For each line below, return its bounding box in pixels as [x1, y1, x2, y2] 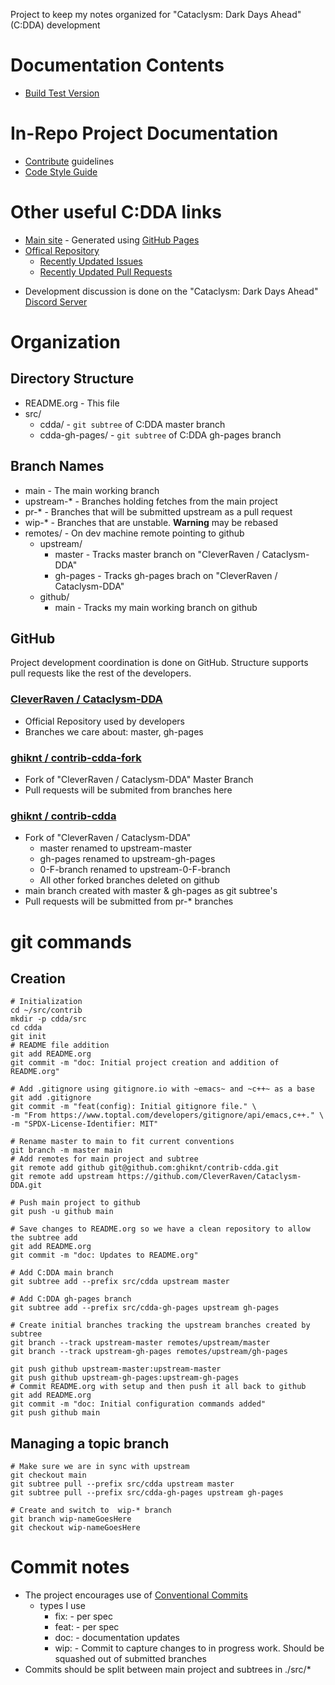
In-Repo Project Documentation [10, 122, 279, 145]
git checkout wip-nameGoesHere [10, 1523, 141, 1533]
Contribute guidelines [24, 155, 115, 167]
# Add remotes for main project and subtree [10, 1154, 199, 1164]
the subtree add [10, 1233, 78, 1243]
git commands [10, 930, 132, 953]
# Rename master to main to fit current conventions [10, 1137, 235, 1147]
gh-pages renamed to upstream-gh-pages [39, 853, 216, 865]
